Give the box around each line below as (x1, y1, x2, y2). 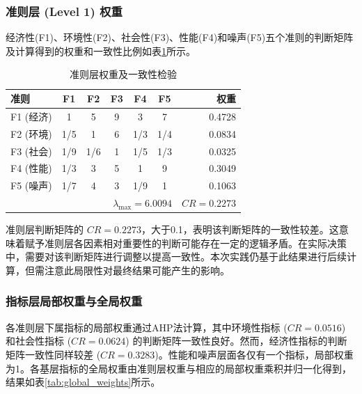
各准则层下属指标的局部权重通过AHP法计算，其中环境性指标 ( (6, 320, 288, 334)
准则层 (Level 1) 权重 (6, 2, 123, 19)
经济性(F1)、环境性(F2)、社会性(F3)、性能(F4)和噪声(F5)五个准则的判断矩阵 (6, 30, 354, 45)
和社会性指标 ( (6, 333, 72, 348)
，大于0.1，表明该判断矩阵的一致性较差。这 (141, 222, 339, 237)
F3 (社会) (10, 143, 52, 158)
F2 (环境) (10, 126, 52, 141)
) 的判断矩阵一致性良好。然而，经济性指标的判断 (125, 333, 347, 348)
